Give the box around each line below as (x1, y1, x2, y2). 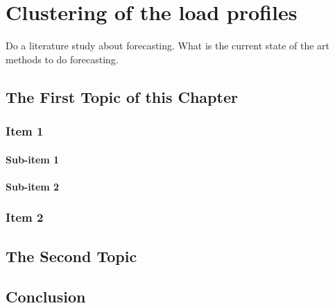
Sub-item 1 (6, 152, 60, 166)
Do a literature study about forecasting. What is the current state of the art (6, 38, 330, 53)
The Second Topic (6, 245, 137, 266)
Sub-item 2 (6, 179, 60, 193)
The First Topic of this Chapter (6, 86, 238, 107)
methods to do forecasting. (6, 51, 119, 66)
